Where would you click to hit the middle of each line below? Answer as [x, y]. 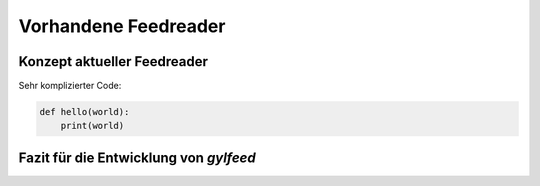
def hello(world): [84, 112]
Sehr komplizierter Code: [70, 86]
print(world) [92, 126]
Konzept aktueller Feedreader [113, 61]
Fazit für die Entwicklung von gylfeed [137, 157]
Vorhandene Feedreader [122, 26]
